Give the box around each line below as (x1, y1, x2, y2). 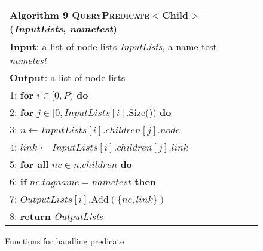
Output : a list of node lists (10, 71, 126, 84)
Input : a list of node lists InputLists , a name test (10, 39, 217, 53)
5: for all (10, 157, 49, 171)
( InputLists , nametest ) (10, 22, 117, 35)
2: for (10, 105, 34, 119)
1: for (10, 88, 34, 102)
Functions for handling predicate (5, 235, 124, 247)
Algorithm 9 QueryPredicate (10, 8, 149, 22)
